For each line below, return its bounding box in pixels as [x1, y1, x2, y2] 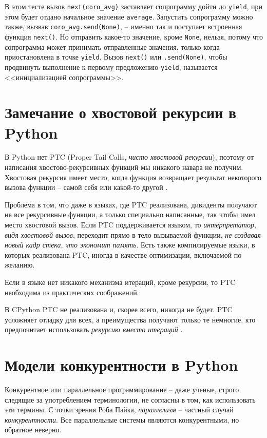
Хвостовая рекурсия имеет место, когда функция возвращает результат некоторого [5, 172, 261, 182]
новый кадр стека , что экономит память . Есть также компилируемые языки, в [5, 239, 255, 250]
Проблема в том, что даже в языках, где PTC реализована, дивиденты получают [5, 199, 257, 210]
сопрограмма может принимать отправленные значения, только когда [5, 41, 220, 52]
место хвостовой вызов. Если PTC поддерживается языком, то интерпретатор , [5, 219, 256, 230]
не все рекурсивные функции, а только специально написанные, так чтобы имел [5, 209, 256, 220]
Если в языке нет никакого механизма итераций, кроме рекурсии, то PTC [5, 276, 236, 287]
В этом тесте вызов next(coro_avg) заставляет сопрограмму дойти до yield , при [5, 1, 263, 11]
